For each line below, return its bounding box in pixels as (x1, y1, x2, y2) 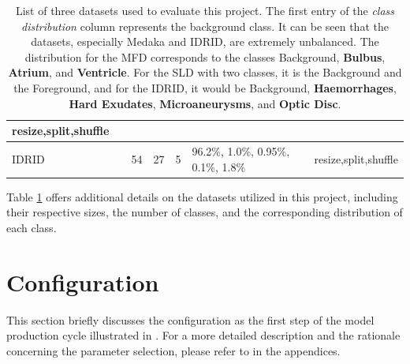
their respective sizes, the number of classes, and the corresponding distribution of (6, 204, 403, 220)
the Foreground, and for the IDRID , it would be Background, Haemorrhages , (13, 79, 397, 96)
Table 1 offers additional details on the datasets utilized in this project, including (6, 188, 398, 205)
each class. (6, 219, 57, 235)
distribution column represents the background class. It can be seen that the (21, 17, 389, 34)
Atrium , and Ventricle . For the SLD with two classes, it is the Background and (8, 64, 402, 81)
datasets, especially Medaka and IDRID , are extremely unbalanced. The (31, 33, 379, 50)
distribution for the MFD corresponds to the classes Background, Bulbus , (24, 48, 386, 65)
